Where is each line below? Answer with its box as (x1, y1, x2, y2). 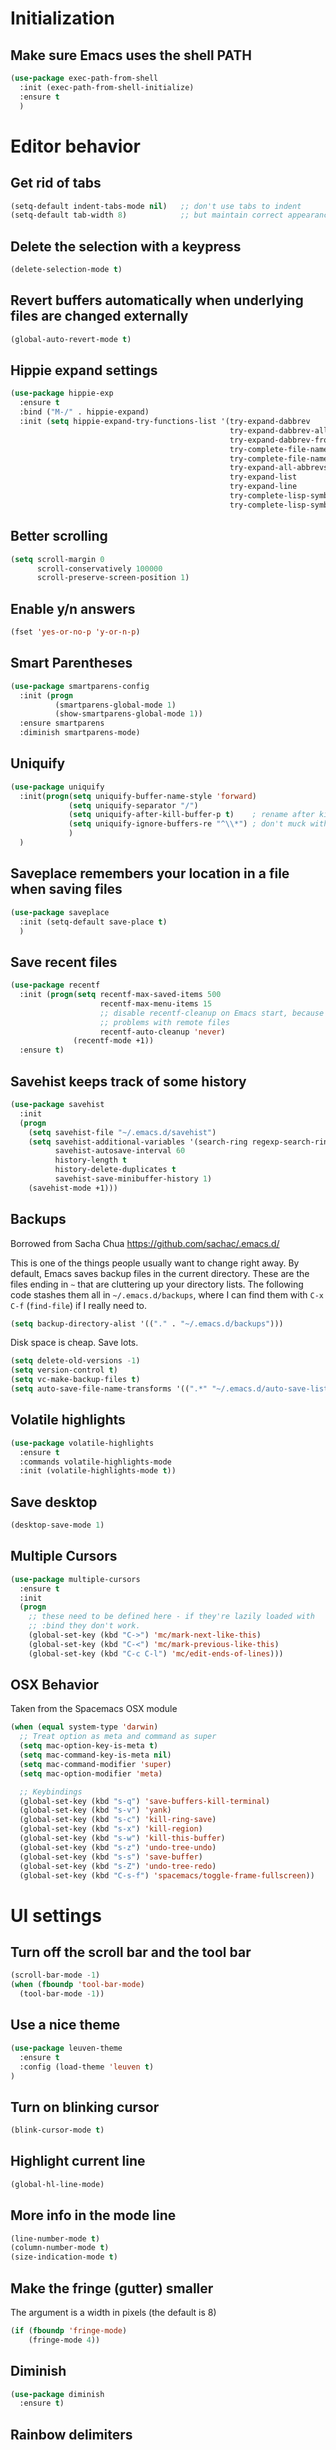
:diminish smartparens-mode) (19, 728, 141, 738)
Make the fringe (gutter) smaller (10, 2280, 214, 2297)
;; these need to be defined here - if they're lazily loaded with (28, 1612, 315, 1622)
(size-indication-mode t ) (10, 2252, 118, 2262)
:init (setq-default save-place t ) (19, 917, 168, 927)
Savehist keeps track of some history (10, 1073, 247, 1090)
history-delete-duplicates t (54, 1165, 177, 1175)
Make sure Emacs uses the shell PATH (10, 47, 252, 64)
